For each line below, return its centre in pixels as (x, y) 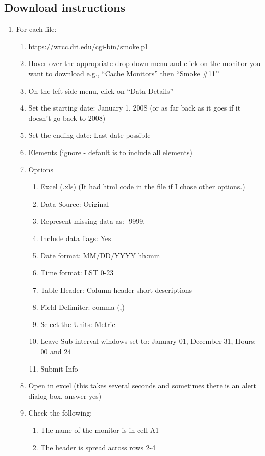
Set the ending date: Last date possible (89, 135)
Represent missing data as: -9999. (93, 221)
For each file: (36, 29)
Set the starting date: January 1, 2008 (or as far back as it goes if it (135, 108)
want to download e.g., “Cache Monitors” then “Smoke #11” (124, 73)
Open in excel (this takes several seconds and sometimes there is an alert (142, 386)
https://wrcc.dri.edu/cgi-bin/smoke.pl (88, 46)
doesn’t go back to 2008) (67, 117)
